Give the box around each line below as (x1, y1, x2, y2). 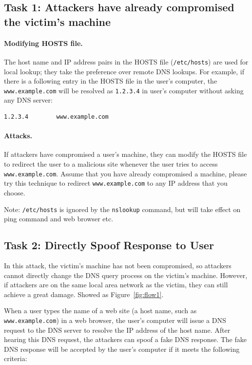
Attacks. (4, 130, 33, 141)
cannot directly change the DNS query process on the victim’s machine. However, (4, 270, 248, 280)
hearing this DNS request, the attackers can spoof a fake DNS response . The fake (4, 334, 247, 344)
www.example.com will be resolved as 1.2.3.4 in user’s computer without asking (4, 85, 244, 95)
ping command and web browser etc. (4, 214, 114, 224)
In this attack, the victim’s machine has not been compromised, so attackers (4, 260, 232, 270)
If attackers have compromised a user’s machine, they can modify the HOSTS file (4, 149, 247, 159)
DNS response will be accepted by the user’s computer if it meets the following (4, 344, 240, 354)
